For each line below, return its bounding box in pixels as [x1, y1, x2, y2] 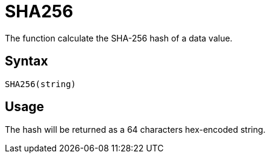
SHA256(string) [5, 79, 77, 89]
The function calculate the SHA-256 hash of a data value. [5, 32, 233, 43]
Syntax [5, 53, 48, 69]
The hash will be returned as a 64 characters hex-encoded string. [5, 124, 266, 135]
